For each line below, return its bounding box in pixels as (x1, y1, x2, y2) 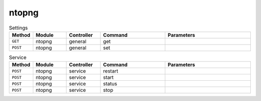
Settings (9, 24, 28, 31)
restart (103, 68, 118, 74)
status (103, 80, 117, 87)
